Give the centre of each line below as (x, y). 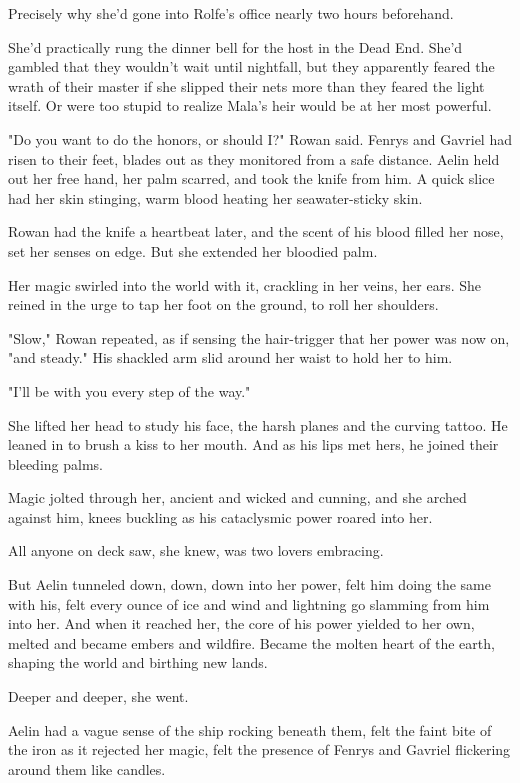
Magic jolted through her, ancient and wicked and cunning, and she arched (237, 497)
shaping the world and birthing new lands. (138, 662)
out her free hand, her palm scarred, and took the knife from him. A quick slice (251, 178)
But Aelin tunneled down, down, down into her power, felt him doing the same (249, 584)
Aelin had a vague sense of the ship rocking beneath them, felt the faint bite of (250, 729)
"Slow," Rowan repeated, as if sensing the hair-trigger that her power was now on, (259, 337)
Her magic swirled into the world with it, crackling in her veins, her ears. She (244, 284)
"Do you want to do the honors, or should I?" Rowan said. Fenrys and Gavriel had (260, 138)
